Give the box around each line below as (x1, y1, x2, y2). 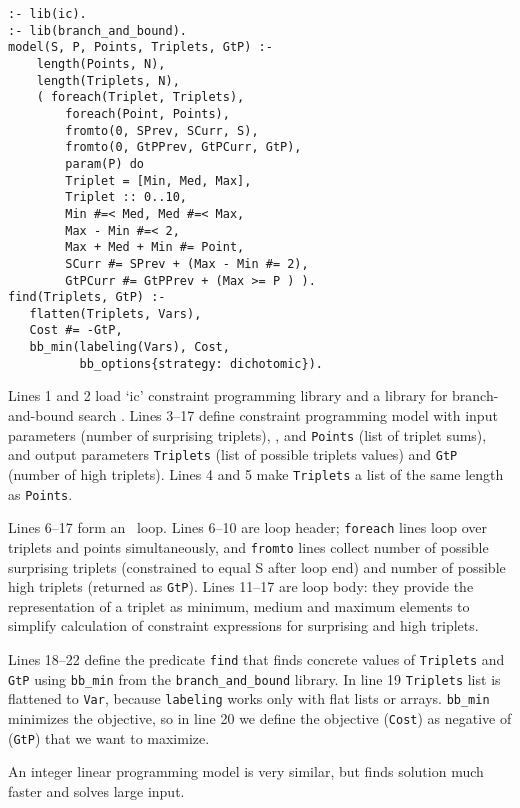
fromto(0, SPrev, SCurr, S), (65, 123, 259, 138)
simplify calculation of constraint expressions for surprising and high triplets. (8, 615, 479, 636)
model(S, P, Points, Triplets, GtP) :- (8, 40, 273, 55)
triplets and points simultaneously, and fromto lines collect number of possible (8, 536, 489, 557)
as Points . (8, 483, 73, 504)
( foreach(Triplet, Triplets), (36, 90, 245, 105)
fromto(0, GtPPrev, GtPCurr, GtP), (65, 140, 302, 155)
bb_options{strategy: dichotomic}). (79, 356, 323, 371)
